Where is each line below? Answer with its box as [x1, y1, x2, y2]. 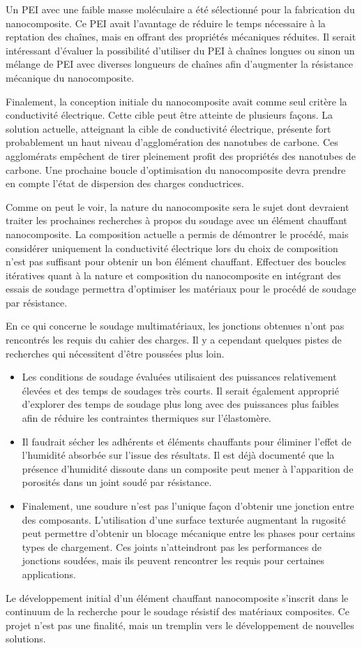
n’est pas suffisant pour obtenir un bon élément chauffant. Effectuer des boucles [6, 254, 347, 269]
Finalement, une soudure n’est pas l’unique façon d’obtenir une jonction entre [22, 499, 354, 513]
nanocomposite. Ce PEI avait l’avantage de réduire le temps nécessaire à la [6, 15, 326, 30]
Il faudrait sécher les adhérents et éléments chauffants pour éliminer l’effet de [22, 434, 352, 448]
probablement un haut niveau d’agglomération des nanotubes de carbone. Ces [6, 135, 338, 149]
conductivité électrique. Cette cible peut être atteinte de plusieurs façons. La [6, 108, 333, 122]
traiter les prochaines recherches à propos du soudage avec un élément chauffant [6, 213, 347, 228]
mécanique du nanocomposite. [6, 70, 135, 84]
